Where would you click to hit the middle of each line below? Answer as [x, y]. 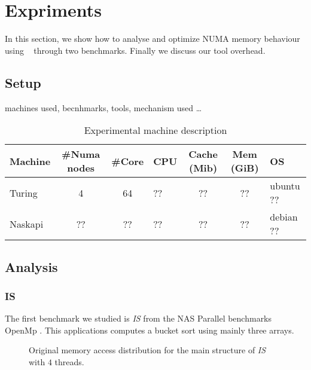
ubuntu [285, 186]
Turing [24, 192]
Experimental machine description [155, 130]
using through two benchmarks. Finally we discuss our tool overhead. [135, 50]
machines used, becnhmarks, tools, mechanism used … [103, 107]
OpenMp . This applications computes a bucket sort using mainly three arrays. [150, 330]
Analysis [31, 266]
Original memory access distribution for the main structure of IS [147, 350]
